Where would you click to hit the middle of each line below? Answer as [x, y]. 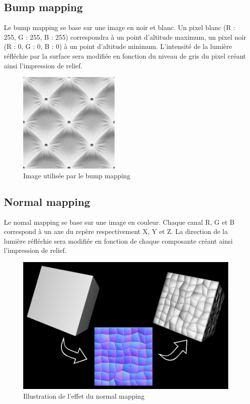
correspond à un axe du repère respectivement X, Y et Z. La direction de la [116, 231]
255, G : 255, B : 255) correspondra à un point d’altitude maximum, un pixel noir [125, 37]
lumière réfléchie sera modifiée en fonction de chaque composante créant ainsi [118, 241]
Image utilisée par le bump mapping [77, 175]
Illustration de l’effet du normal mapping [84, 396]
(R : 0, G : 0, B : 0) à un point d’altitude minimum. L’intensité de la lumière [118, 46]
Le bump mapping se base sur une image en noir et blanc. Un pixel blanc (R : [120, 27]
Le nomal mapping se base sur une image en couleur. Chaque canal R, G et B [119, 222]
